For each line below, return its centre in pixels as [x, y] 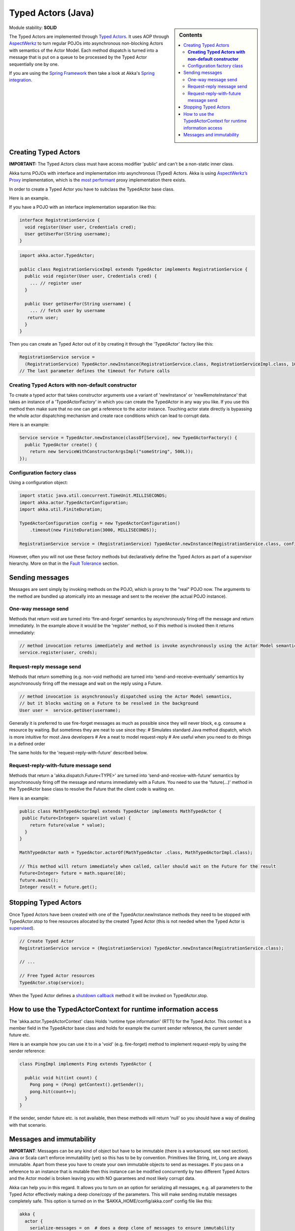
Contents [191, 35]
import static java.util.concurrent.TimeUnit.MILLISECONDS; [93, 496]
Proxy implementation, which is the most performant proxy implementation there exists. [98, 180]
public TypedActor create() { [61, 445]
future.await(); [39, 880]
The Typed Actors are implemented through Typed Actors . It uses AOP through [89, 36]
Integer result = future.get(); [59, 887]
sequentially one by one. [34, 64]
